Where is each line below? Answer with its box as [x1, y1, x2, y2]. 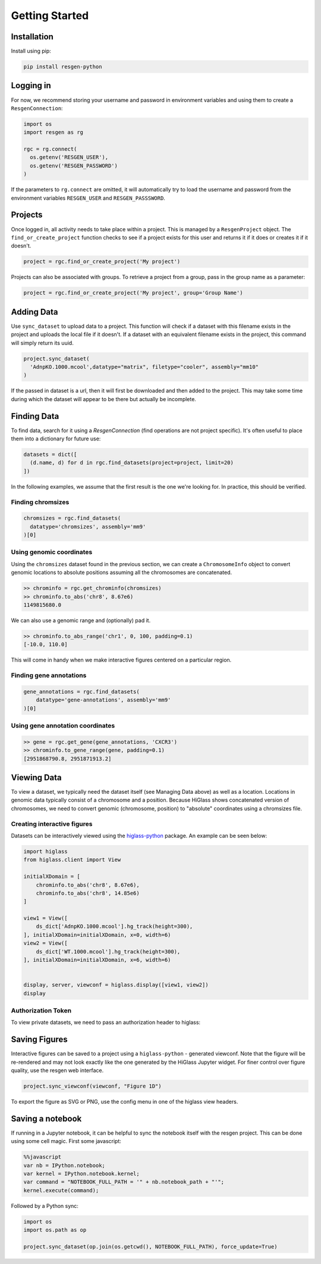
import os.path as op [23, 1226, 87, 1234]
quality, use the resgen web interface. [11, 1067, 104, 1074]
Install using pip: [11, 48, 52, 55]
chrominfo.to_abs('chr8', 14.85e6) [36, 890, 140, 896]
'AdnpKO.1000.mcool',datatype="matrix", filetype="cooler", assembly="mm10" [30, 364, 259, 370]
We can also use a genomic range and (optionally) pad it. [11, 617, 151, 624]
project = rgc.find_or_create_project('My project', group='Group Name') [23, 290, 243, 296]
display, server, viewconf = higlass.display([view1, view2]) [23, 982, 209, 989]
